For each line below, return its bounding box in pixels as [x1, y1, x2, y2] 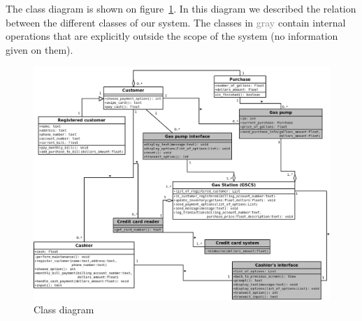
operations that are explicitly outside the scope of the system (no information [6, 29, 338, 43]
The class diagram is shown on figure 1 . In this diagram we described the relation [6, 1, 356, 15]
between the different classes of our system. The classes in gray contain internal [6, 15, 346, 29]
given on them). [6, 42, 73, 57]
